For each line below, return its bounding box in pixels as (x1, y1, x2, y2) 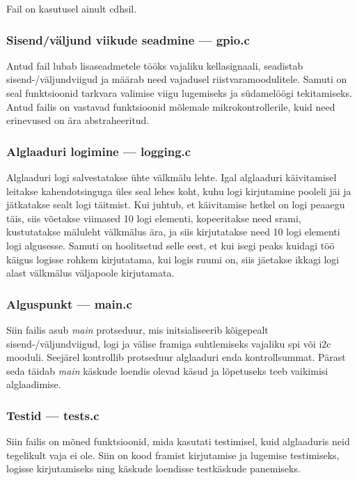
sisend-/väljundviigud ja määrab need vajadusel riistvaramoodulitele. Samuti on (6, 72, 347, 86)
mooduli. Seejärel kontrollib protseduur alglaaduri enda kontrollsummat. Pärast (6, 350, 346, 364)
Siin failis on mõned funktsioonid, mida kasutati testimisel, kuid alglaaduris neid (6, 434, 350, 449)
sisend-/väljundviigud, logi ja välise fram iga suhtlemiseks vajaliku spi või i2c (6, 336, 331, 350)
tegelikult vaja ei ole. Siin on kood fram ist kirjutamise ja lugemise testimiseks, (6, 447, 340, 462)
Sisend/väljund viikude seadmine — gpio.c (6, 31, 250, 48)
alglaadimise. (6, 377, 61, 392)
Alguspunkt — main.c (6, 295, 132, 312)
